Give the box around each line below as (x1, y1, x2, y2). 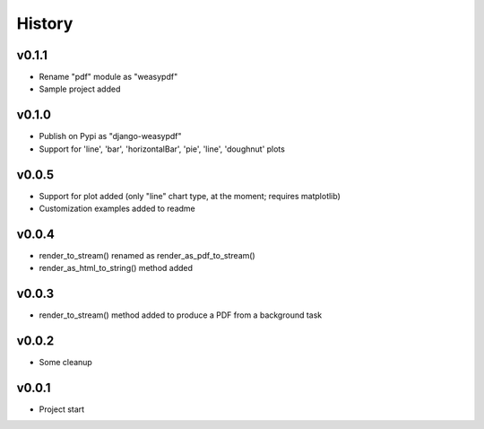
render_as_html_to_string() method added (39, 263, 193, 274)
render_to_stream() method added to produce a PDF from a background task (39, 310, 323, 320)
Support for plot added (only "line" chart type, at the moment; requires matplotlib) (39, 190, 341, 201)
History (16, 13, 73, 33)
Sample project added (39, 83, 121, 94)
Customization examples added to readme (39, 203, 196, 214)
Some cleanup (39, 357, 93, 368)
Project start (39, 404, 85, 415)
